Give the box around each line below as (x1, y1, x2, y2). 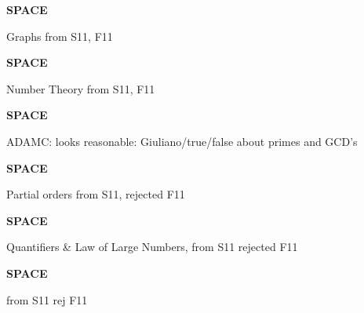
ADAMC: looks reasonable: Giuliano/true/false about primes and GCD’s (6, 133, 358, 149)
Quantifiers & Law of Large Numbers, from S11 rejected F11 (6, 238, 298, 255)
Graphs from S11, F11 (6, 27, 113, 44)
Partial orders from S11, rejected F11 (6, 186, 185, 202)
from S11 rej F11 (6, 291, 88, 308)
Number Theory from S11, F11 (6, 80, 155, 96)
